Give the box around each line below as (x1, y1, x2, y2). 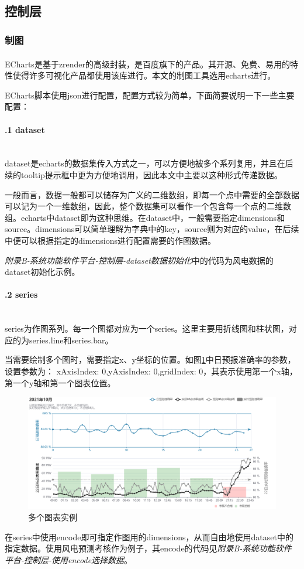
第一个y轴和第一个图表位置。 (5, 376, 116, 389)
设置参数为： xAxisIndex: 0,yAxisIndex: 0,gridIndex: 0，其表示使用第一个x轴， (5, 364, 298, 377)
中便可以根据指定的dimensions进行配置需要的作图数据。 (5, 234, 216, 246)
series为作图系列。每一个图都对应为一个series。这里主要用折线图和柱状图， (5, 322, 289, 335)
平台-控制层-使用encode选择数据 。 (5, 553, 133, 565)
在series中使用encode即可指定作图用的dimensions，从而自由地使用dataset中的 (5, 530, 293, 543)
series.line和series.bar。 (29, 333, 113, 346)
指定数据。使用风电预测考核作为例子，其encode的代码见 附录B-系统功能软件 (5, 542, 292, 554)
